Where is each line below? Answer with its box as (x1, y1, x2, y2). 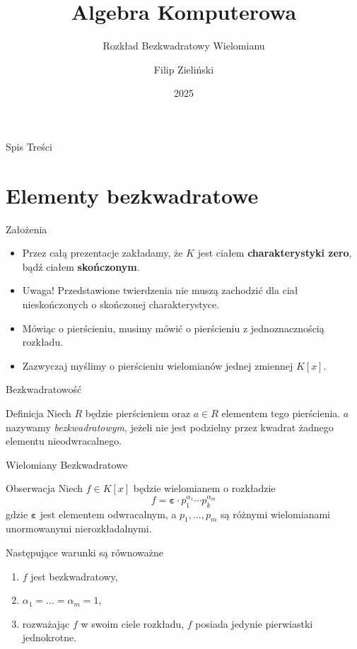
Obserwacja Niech (6, 481, 83, 496)
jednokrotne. (22, 630, 77, 645)
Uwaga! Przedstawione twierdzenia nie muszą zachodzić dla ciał (22, 283, 298, 298)
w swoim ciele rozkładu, (81, 616, 185, 631)
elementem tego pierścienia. (221, 405, 341, 420)
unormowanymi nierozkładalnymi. (6, 521, 152, 536)
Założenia (6, 221, 47, 236)
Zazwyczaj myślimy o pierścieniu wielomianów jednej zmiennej (22, 358, 293, 373)
